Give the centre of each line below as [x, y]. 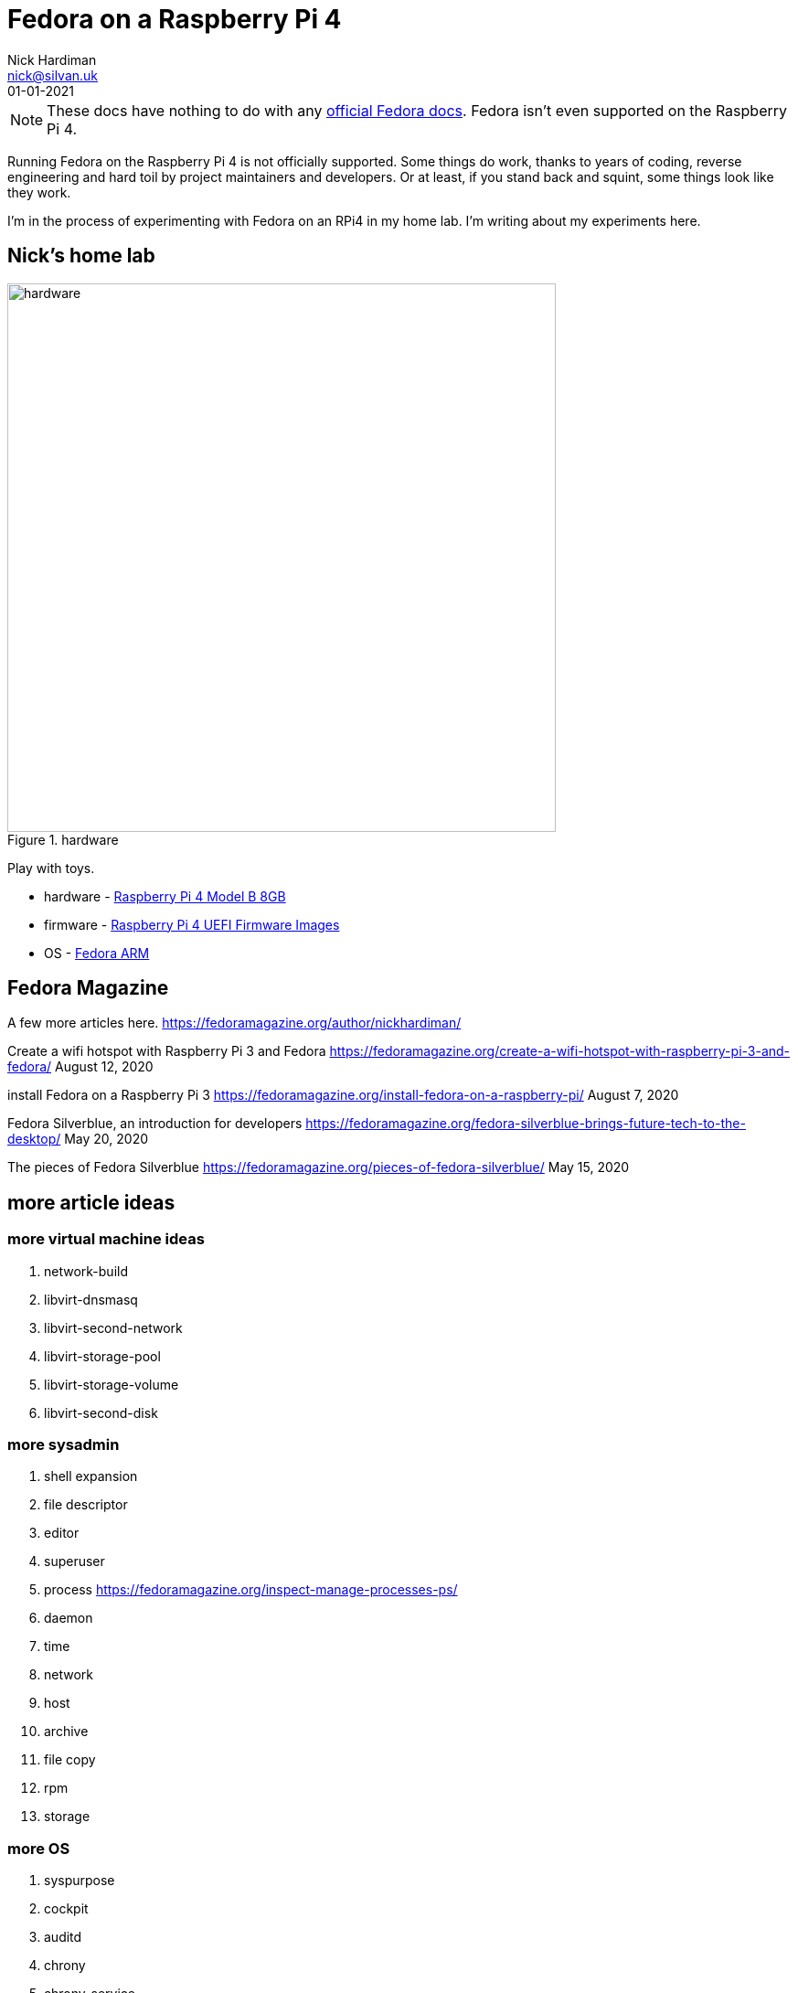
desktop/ [34, 1139]
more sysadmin [64, 1445]
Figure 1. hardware [63, 839]
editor [62, 1533]
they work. [39, 192]
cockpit [66, 1909]
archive [66, 1732]
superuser [74, 1561]
